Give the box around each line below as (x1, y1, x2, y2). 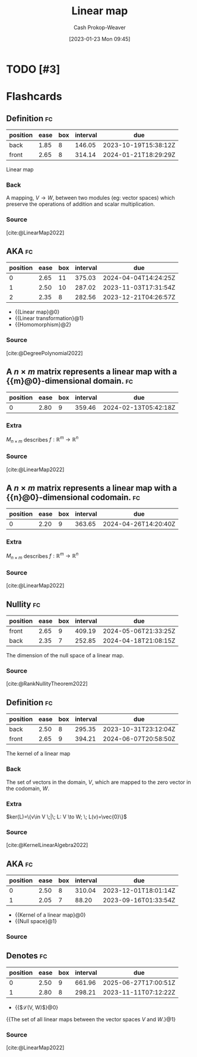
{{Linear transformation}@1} (14, 315, 84, 322)
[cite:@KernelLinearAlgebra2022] (6, 842, 88, 849)
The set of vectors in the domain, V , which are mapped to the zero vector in (6, 778, 191, 786)
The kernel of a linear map (6, 750, 71, 757)
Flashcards (6, 90, 62, 103)
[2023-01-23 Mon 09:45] (69, 35, 131, 42)
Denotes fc (6, 951, 47, 961)
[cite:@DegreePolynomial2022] (6, 349, 83, 356)
